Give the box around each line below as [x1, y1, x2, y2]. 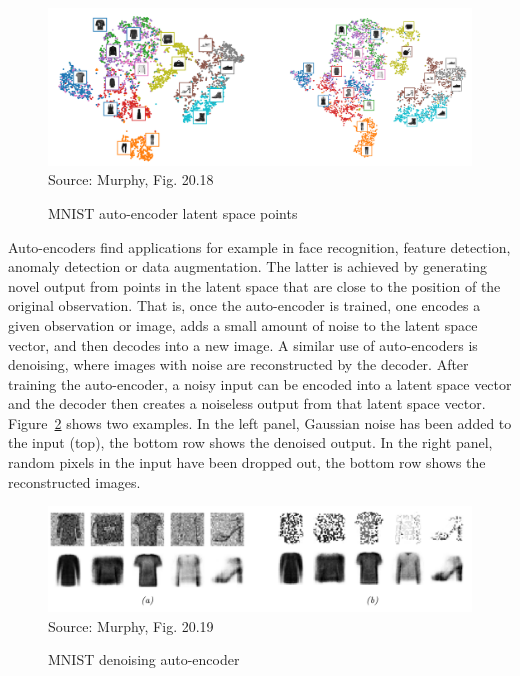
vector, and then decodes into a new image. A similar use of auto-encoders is [8, 334, 478, 355]
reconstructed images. [8, 471, 141, 492]
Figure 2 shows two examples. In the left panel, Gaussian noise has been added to [8, 412, 512, 433]
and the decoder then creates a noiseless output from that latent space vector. [8, 393, 486, 414]
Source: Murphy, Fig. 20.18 [48, 169, 214, 190]
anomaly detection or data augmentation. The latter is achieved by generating [8, 256, 487, 277]
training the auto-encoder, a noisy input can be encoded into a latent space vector [8, 373, 512, 394]
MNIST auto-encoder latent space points [48, 202, 298, 223]
